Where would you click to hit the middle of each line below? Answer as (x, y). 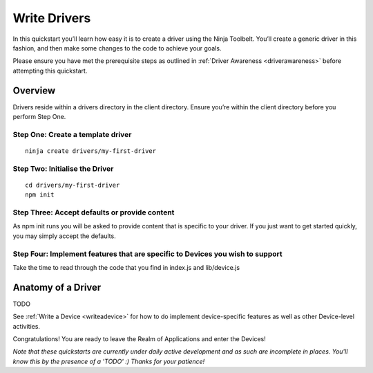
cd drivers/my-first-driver (73, 185)
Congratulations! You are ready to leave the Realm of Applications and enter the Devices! (139, 339)
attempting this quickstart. (50, 71)
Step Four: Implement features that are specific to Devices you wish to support (147, 254)
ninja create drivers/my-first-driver (91, 151)
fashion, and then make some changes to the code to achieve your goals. (117, 48)
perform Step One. (39, 117)
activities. (27, 326)
